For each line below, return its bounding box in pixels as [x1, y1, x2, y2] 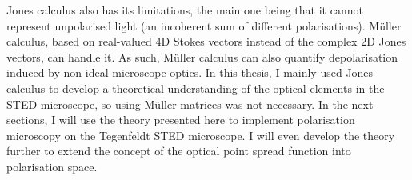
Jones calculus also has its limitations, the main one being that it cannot [6, 2, 363, 18]
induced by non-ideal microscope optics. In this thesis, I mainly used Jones [6, 64, 374, 81]
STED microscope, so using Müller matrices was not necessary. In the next [6, 95, 374, 112]
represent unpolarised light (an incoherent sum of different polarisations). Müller [6, 17, 402, 34]
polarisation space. [6, 158, 98, 174]
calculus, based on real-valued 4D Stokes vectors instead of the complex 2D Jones [6, 33, 406, 50]
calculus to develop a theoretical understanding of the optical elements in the [6, 79, 385, 96]
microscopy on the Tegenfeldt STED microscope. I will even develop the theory [6, 126, 395, 143]
